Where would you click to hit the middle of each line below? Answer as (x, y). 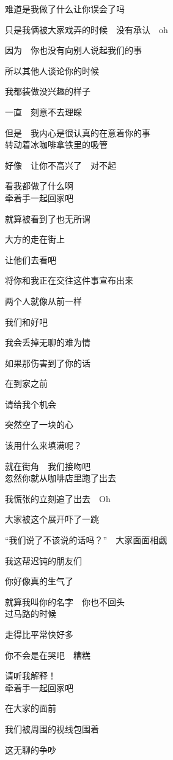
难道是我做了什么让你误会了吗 (65, 9)
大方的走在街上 (35, 239)
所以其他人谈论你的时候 (52, 70)
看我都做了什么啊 (39, 186)
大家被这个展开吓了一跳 (52, 519)
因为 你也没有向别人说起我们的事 (73, 50)
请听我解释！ (31, 676)
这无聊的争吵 (31, 749)
